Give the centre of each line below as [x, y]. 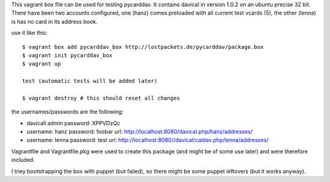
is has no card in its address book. [54, 21]
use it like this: [29, 33]
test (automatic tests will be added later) [90, 81]
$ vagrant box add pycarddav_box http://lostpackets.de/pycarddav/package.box [143, 47]
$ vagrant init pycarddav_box [68, 55]
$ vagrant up [42, 64]
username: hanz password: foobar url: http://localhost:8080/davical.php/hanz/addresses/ [140, 132]
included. [23, 160]
